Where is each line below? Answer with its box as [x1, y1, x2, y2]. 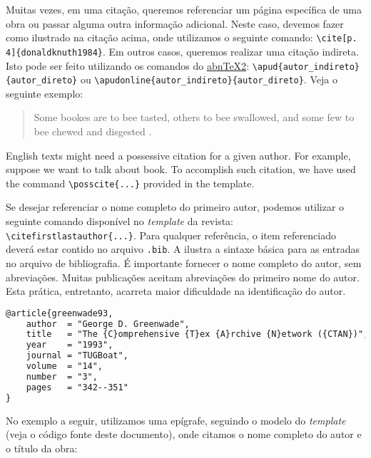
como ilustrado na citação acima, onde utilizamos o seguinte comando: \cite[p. [6, 30, 357, 45]
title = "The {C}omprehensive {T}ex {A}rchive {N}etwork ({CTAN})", [26, 329, 369, 340]
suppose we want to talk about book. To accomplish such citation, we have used [6, 162, 356, 177]
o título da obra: [6, 440, 78, 455]
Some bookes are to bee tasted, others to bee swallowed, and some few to [34, 110, 355, 125]
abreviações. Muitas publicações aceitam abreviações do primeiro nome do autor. [6, 269, 360, 284]
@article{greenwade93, [6, 308, 113, 318]
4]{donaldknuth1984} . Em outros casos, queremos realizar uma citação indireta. [6, 43, 359, 58]
